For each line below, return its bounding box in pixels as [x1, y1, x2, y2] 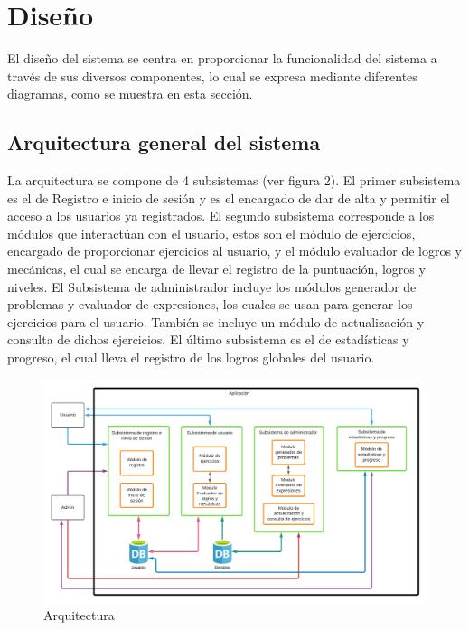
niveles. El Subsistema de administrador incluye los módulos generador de [7, 277, 417, 296]
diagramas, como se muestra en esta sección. [7, 84, 253, 103]
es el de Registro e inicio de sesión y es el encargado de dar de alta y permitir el [7, 188, 450, 207]
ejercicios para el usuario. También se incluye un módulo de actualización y [7, 312, 425, 331]
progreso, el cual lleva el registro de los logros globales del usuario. [7, 348, 375, 367]
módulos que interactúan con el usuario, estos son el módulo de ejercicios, [7, 223, 416, 242]
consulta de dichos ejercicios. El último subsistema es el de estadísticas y [7, 330, 409, 349]
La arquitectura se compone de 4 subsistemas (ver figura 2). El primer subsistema [7, 171, 461, 190]
